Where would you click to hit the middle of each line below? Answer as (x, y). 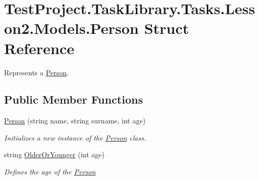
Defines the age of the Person (50, 172)
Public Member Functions (73, 99)
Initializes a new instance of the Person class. (75, 137)
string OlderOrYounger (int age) (54, 154)
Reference (39, 48)
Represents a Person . (36, 72)
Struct (166, 28)
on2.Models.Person (71, 28)
